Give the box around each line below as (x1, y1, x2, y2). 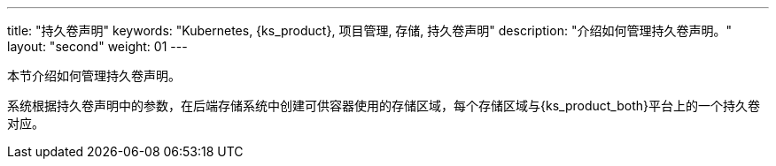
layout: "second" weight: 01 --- (7, 39, 188, 54)
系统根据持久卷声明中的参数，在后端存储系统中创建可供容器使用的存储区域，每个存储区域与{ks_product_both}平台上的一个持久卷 (7, 98, 760, 113)
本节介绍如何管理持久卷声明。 (7, 68, 181, 83)
